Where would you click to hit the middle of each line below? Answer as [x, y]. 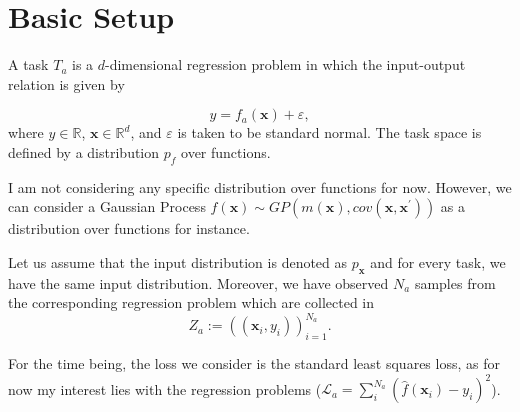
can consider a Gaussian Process [107, 206]
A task [28, 64]
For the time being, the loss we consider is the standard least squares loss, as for [254, 363]
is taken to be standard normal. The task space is [329, 132]
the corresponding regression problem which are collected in [191, 302]
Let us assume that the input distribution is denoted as [178, 261]
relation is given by [66, 83]
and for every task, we [438, 261]
